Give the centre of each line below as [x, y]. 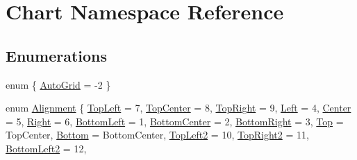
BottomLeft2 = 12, [46, 148]
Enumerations [57, 55]
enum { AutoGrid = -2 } [58, 84]
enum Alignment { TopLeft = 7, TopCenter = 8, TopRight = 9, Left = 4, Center [178, 108]
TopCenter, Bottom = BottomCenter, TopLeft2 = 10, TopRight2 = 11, [157, 135]
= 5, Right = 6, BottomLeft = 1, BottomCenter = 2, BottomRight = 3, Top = [175, 121]
